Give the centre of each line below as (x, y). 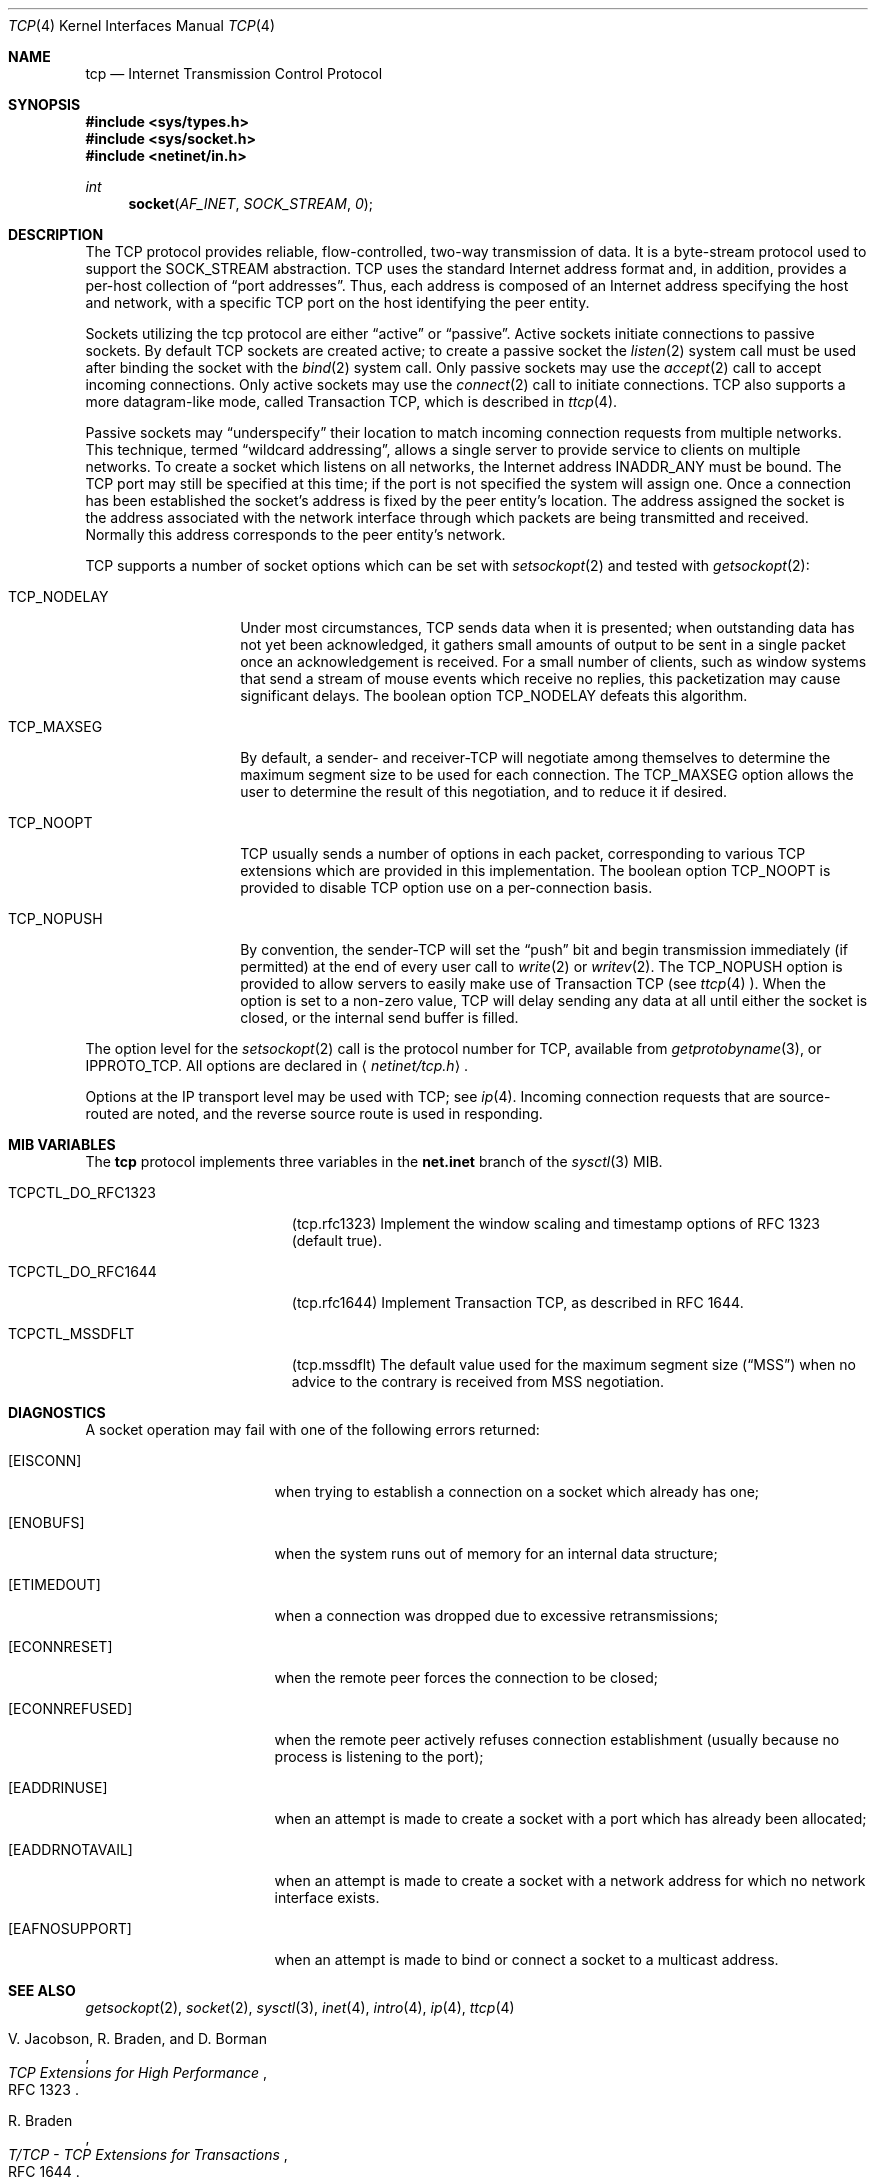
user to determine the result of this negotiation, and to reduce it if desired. (484, 791)
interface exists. (327, 1897)
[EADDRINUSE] (58, 1787)
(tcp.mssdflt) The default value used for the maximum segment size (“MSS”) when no (573, 1364)
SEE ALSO (42, 1990)
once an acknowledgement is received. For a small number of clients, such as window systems (553, 661)
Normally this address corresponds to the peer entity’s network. (295, 534)
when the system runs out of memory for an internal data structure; (496, 1553)
